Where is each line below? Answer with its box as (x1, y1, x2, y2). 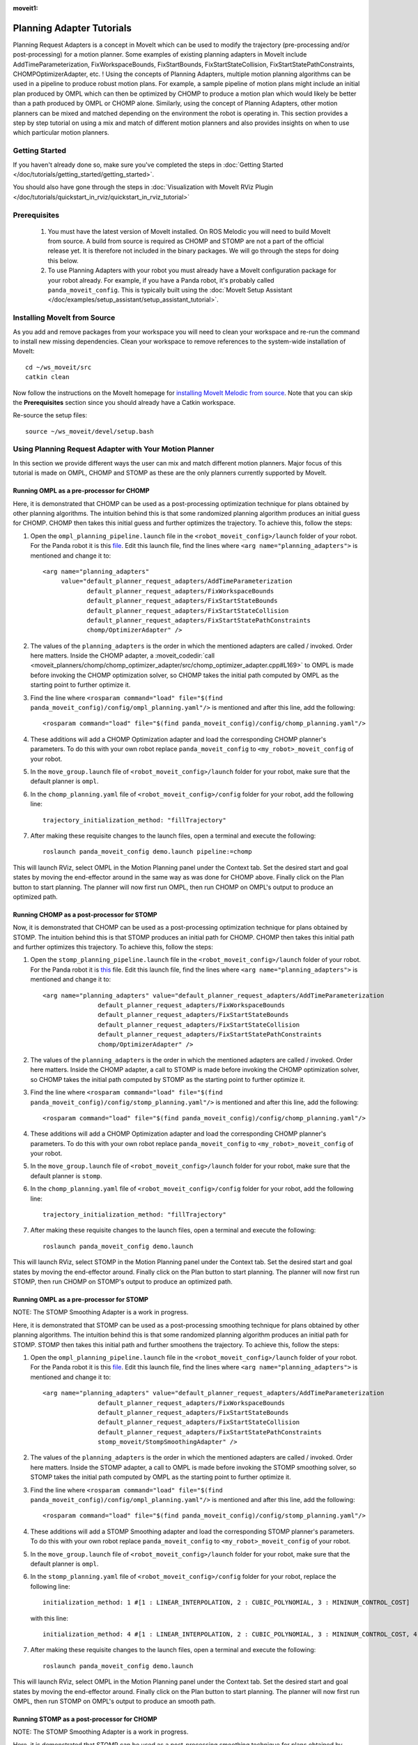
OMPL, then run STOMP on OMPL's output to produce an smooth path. (13, 1697, 216, 1705)
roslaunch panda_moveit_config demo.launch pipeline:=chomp (42, 848, 252, 856)
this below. (47, 256, 79, 265)
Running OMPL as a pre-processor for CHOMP (13, 487, 150, 495)
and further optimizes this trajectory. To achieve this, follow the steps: (13, 943, 214, 951)
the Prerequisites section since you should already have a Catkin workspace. (13, 398, 236, 406)
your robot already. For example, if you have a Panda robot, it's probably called (47, 276, 274, 284)
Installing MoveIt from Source (13, 313, 116, 322)
